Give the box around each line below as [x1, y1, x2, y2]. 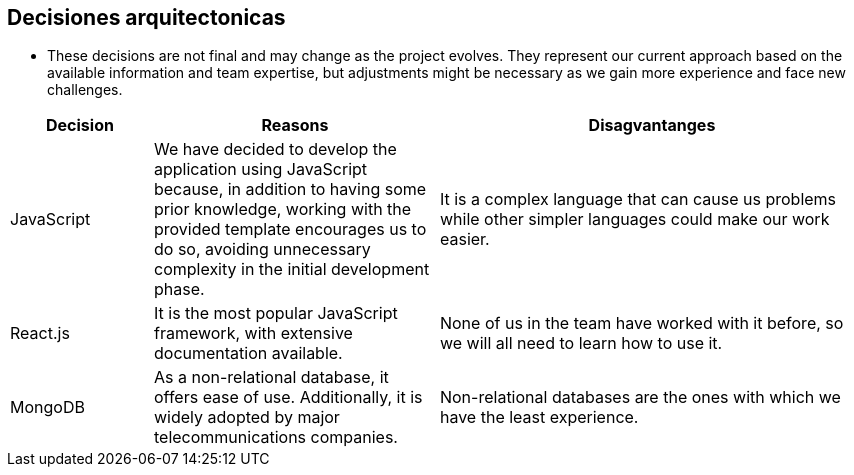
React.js [10, 323, 70, 344]
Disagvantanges [588, 115, 716, 136]
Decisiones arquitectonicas [7, 5, 286, 30]
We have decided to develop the [153, 139, 397, 160]
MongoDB [10, 397, 85, 418]
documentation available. [153, 343, 343, 364]
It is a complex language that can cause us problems [439, 189, 837, 210]
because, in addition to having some [153, 179, 427, 200]
